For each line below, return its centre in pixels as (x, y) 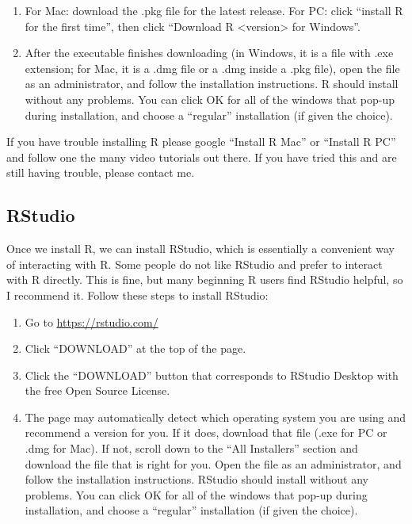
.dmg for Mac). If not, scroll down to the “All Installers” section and (191, 448)
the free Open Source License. (97, 390)
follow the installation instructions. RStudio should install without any (196, 479)
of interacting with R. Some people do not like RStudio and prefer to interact (195, 264)
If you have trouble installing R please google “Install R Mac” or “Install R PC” (201, 142)
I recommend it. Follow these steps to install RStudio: (137, 295)
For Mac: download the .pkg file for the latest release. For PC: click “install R (214, 10)
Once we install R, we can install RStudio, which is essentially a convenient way (200, 249)
